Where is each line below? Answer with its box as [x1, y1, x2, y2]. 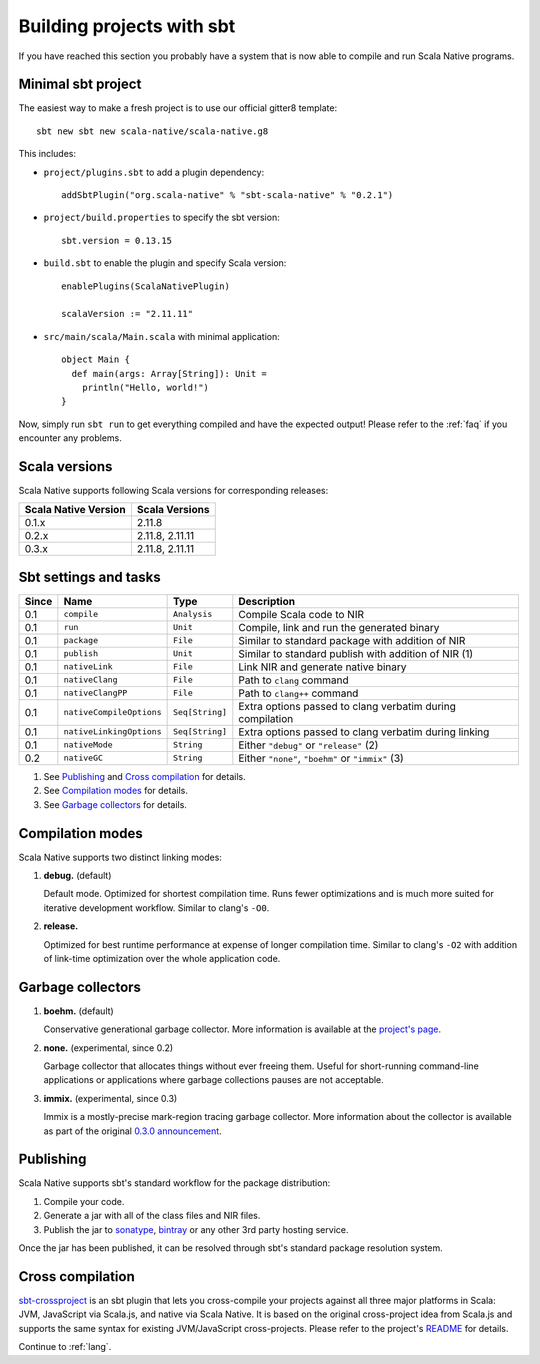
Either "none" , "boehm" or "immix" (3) [238, 751, 404, 765]
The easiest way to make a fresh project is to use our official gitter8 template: [18, 102, 338, 114]
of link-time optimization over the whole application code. [43, 952, 281, 964]
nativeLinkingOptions [63, 726, 162, 737]
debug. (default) [43, 869, 112, 881]
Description [238, 594, 295, 608]
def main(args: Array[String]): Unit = [71, 368, 267, 379]
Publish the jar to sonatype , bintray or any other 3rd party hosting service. [43, 1223, 349, 1235]
